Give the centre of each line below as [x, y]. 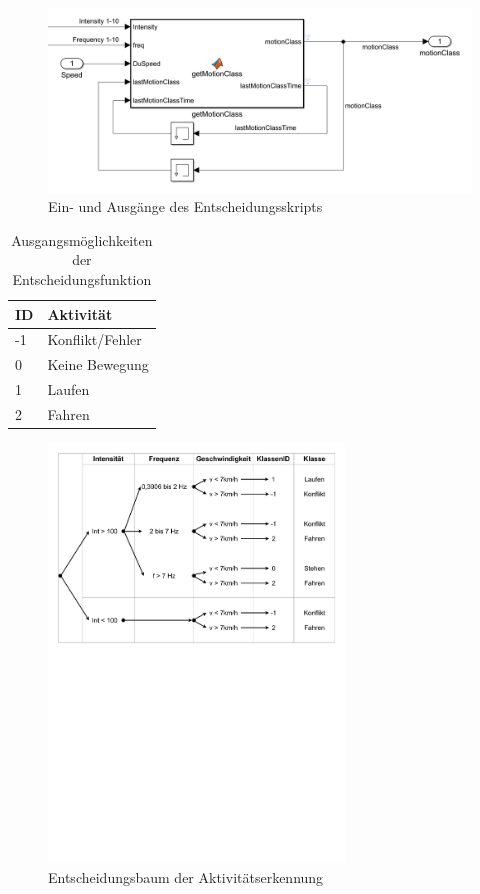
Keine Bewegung [98, 364]
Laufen [68, 389]
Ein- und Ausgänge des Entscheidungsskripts [185, 206]
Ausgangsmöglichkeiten [82, 239]
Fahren [68, 414]
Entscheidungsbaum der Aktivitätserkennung [186, 877]
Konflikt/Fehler [94, 339]
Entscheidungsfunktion [82, 279]
